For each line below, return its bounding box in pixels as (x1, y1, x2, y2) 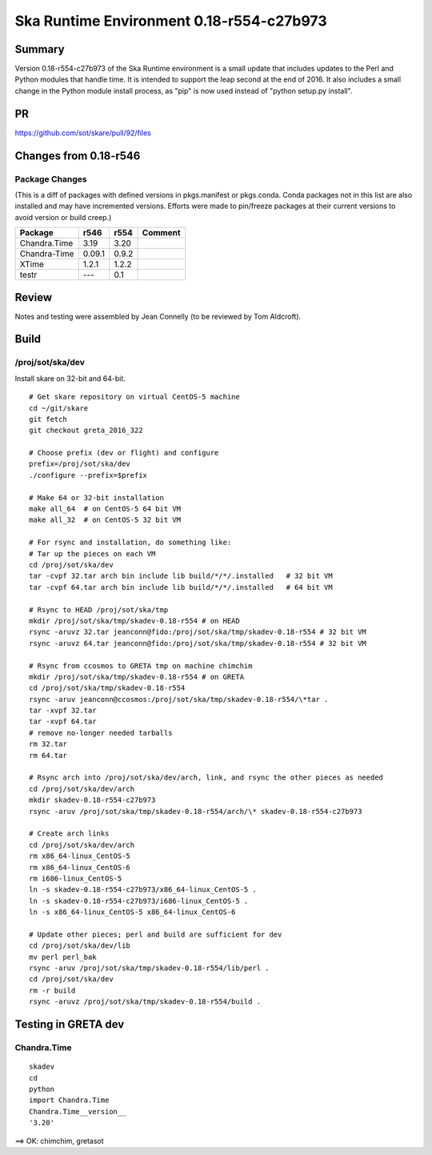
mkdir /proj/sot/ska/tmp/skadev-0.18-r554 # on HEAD (29, 616, 240, 625)
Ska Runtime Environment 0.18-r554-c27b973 (14, 12, 327, 30)
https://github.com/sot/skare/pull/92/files (14, 128, 151, 138)
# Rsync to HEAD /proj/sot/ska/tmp (29, 605, 169, 614)
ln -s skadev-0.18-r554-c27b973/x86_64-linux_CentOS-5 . (29, 885, 258, 894)
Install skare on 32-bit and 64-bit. (14, 373, 126, 383)
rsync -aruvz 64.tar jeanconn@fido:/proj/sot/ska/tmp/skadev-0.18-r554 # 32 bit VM (29, 639, 367, 648)
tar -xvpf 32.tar (29, 706, 97, 716)
